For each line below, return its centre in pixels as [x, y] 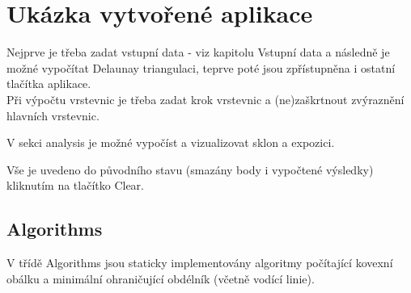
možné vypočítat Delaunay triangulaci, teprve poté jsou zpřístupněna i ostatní [201, 67]
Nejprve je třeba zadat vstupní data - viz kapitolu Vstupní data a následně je [198, 52]
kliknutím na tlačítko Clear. [76, 185]
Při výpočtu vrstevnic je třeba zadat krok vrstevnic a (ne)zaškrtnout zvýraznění [205, 99]
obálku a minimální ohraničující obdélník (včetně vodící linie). [161, 278]
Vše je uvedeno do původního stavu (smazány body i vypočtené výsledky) [190, 169]
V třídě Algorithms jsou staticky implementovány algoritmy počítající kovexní [200, 263]
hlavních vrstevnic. [53, 115]
